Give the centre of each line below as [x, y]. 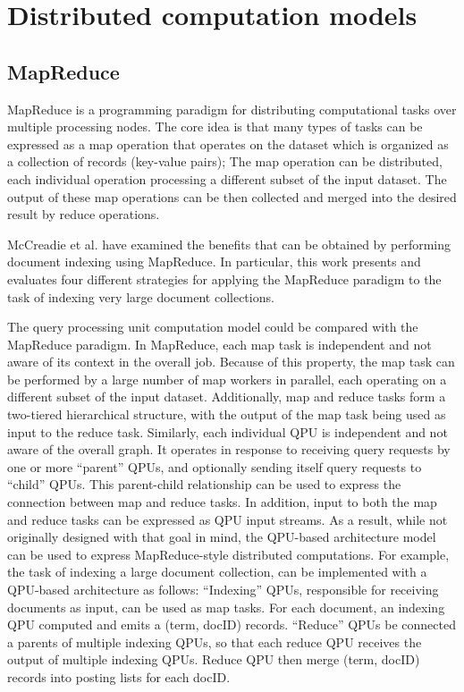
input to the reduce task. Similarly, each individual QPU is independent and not [228, 431]
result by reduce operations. [84, 214]
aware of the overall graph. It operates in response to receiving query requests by [229, 449]
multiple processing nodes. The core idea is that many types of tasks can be [215, 127]
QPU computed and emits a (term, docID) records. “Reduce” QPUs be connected [232, 624]
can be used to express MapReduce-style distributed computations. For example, [228, 554]
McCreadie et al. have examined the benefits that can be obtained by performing [229, 244]
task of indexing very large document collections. [141, 296]
